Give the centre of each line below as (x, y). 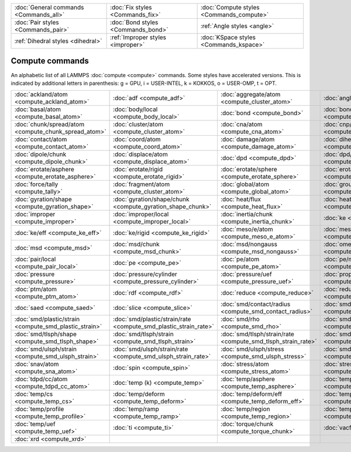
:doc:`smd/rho (240, 319)
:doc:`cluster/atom (138, 125)
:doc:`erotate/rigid (138, 170)
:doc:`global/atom (245, 184)
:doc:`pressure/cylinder (145, 274)
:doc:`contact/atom (41, 139)
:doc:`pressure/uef (246, 274)
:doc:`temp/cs (34, 394)
